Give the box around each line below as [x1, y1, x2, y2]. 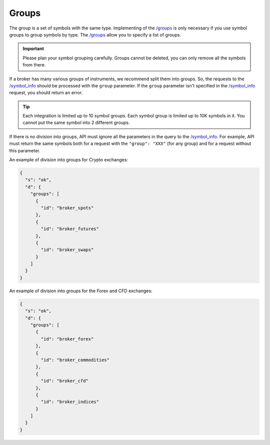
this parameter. [9, 147, 40, 153]
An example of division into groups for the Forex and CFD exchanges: [9, 288, 152, 294]
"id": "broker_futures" [40, 226, 99, 232]
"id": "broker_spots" [40, 205, 94, 211]
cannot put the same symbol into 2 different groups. [22, 120, 130, 126]
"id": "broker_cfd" [40, 378, 88, 384]
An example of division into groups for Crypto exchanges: [9, 157, 128, 163]
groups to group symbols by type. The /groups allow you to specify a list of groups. [9, 31, 181, 37]
